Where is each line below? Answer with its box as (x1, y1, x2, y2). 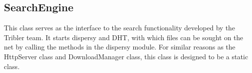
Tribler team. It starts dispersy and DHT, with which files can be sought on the (4, 32, 243, 42)
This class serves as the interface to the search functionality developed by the (4, 23, 235, 33)
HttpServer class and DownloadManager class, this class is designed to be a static (4, 51, 248, 61)
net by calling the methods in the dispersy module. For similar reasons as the (4, 42, 235, 52)
